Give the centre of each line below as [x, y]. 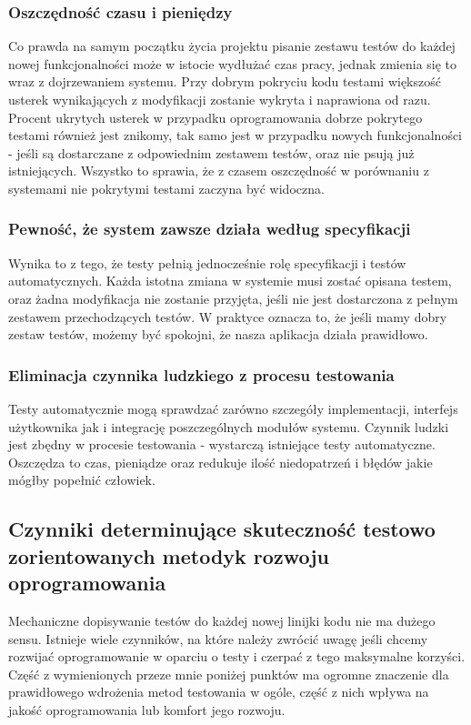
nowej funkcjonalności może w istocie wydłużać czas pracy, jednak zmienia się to [233, 63]
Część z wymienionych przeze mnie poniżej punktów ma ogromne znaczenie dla [229, 674]
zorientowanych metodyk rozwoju [169, 555]
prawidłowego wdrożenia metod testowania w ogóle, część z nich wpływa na [219, 692]
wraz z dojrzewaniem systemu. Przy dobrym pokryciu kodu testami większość [225, 81]
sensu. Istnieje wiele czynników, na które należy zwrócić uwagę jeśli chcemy [218, 638]
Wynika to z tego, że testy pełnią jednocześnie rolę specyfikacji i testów [207, 262]
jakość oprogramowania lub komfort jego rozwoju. [147, 709]
